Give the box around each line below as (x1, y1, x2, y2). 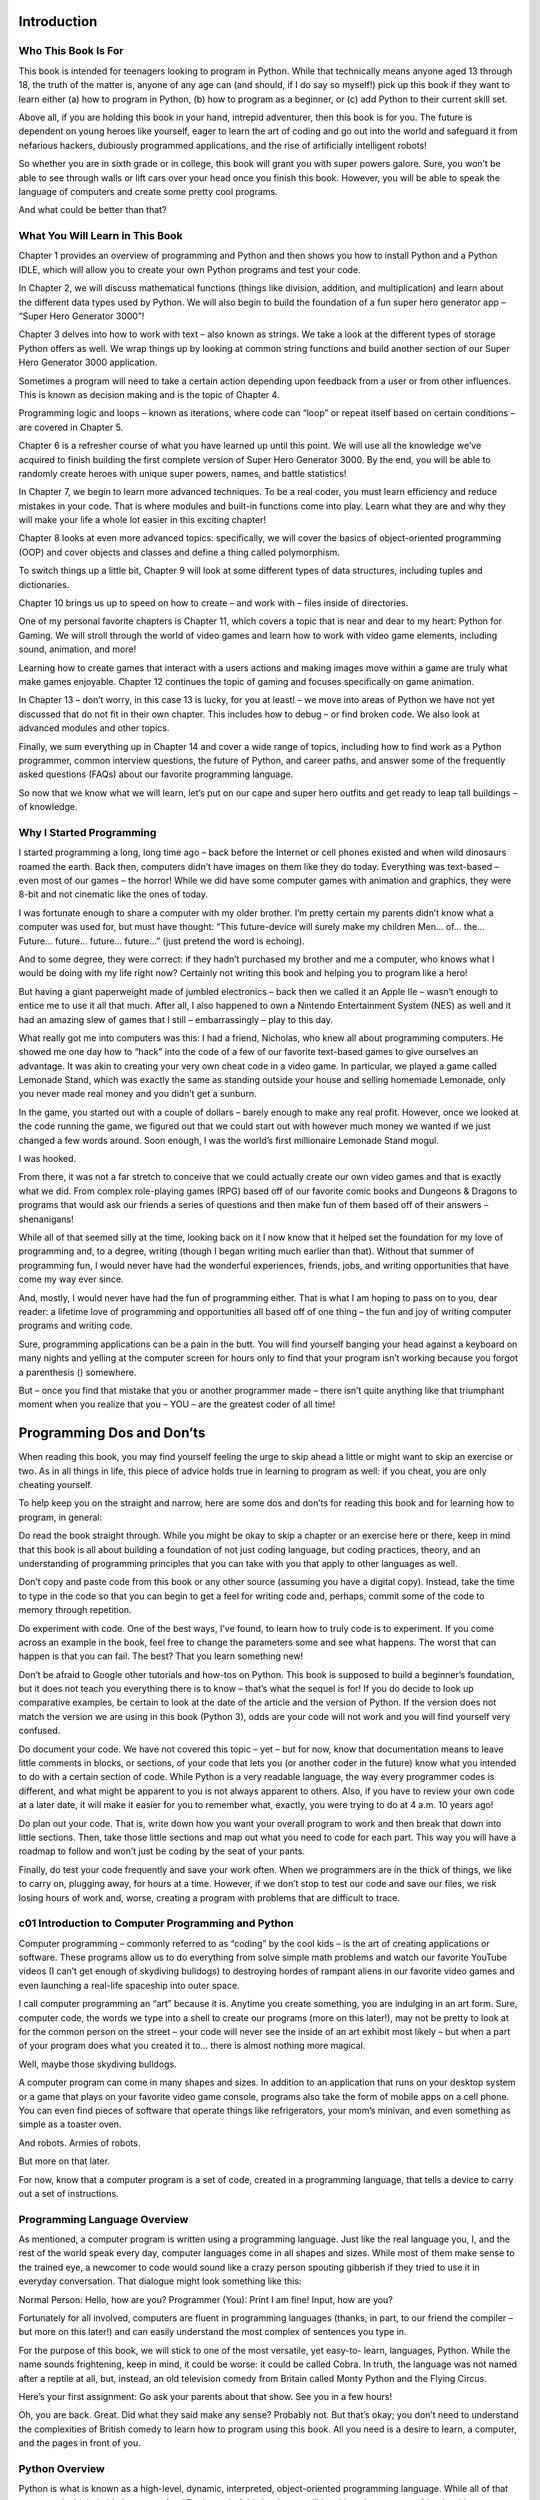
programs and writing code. (18, 1320, 134, 1332)
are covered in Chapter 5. (18, 421, 124, 433)
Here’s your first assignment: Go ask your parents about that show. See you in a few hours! (18, 2390, 393, 2402)
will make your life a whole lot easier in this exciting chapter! (18, 514, 267, 526)
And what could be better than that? (18, 204, 167, 216)
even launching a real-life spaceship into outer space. (18, 1979, 240, 1991)
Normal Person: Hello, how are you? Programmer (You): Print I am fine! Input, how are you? (18, 2293, 394, 2305)
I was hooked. (18, 1153, 77, 1165)
